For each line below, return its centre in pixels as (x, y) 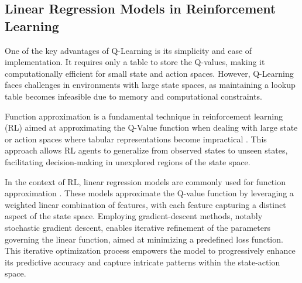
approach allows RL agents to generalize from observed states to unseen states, (146, 150)
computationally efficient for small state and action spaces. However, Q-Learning (149, 73)
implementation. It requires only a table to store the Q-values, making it (135, 62)
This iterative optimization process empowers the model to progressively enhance (150, 250)
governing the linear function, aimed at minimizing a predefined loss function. (144, 239)
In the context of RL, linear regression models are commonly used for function (145, 181)
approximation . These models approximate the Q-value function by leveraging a (149, 193)
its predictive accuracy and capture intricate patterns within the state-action (143, 262)
